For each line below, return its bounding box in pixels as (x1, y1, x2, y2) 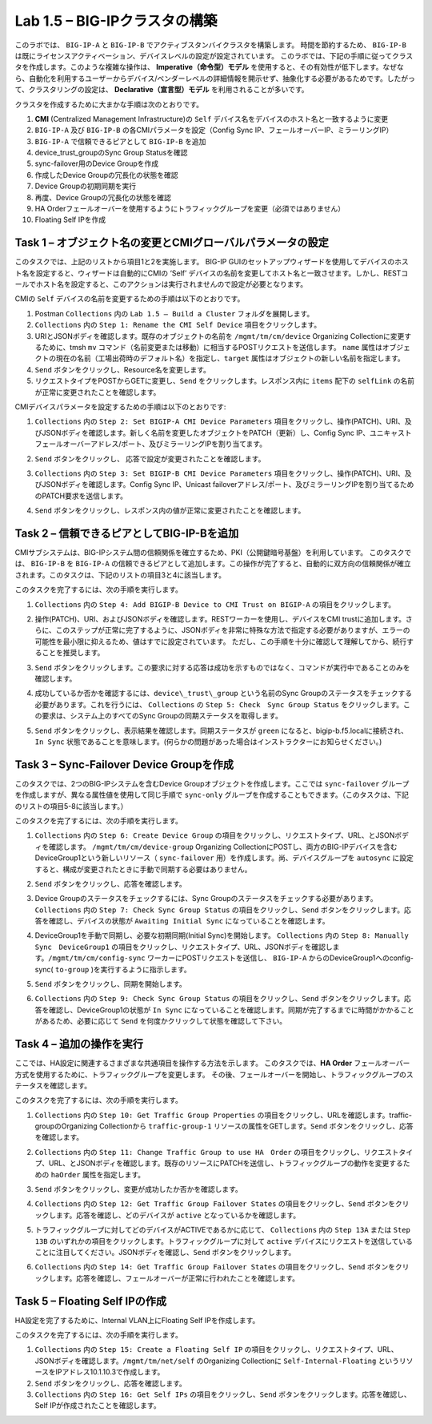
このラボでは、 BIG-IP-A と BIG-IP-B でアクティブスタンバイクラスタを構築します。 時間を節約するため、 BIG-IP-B (14, 40, 407, 50)
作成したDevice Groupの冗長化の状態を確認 (34, 170, 179, 179)
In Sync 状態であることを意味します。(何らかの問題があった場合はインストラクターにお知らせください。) (34, 737, 382, 746)
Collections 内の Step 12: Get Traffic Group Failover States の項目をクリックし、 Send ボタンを (34, 1199, 396, 1209)
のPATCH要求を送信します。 (34, 491, 128, 501)
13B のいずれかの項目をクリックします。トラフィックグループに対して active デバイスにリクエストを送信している (34, 1236, 414, 1245)
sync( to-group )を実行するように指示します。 (34, 964, 191, 974)
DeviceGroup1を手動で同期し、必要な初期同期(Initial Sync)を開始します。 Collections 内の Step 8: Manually (34, 931, 410, 940)
